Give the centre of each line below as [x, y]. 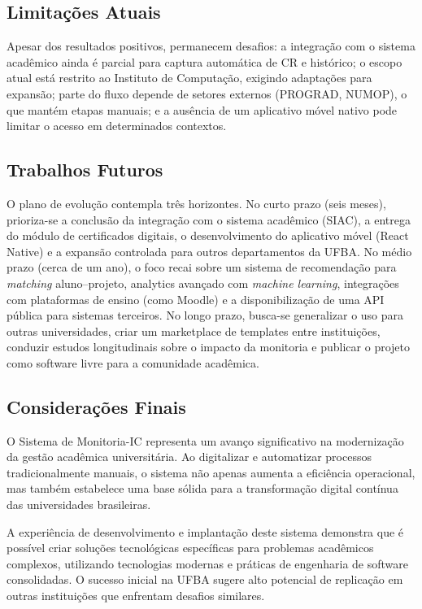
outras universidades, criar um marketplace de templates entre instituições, [194, 331]
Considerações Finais [96, 406]
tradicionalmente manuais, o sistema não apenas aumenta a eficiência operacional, [211, 472]
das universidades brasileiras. [79, 505]
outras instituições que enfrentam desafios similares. [136, 596]
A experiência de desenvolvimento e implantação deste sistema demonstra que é [205, 531]
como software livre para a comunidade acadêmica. [133, 362]
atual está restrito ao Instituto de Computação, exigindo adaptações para [189, 78]
